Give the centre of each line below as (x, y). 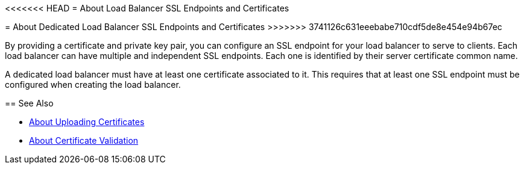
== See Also (29, 103)
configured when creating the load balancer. (93, 84)
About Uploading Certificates (87, 122)
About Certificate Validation (84, 140)
